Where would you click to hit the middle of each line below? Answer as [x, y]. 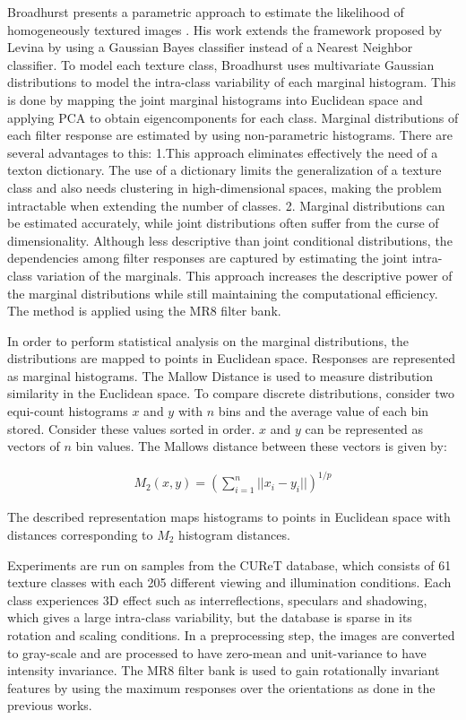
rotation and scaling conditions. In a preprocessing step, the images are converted [231, 634]
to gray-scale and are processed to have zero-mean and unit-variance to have [217, 652]
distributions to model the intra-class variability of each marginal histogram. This [232, 82]
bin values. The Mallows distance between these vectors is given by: [261, 446]
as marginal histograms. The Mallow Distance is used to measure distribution [220, 375]
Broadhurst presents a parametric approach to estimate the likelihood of [206, 12]
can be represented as [364, 428]
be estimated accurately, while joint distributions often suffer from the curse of [223, 223]
